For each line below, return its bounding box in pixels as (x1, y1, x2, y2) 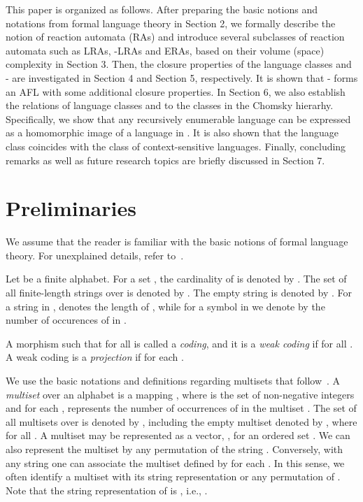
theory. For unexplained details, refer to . (6, 248, 184, 262)
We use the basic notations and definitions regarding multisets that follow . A (6, 373, 341, 387)
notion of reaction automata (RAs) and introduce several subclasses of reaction (6, 29, 345, 44)
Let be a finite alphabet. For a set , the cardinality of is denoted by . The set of (6, 271, 347, 286)
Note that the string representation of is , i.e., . (6, 482, 208, 497)
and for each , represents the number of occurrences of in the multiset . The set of (6, 401, 357, 415)
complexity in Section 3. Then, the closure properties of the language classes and (6, 57, 352, 71)
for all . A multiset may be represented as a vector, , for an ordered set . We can (6, 428, 350, 443)
